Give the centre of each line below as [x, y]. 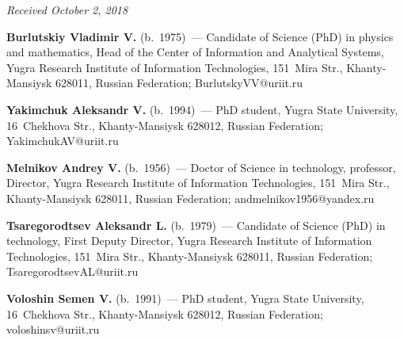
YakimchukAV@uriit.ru [63, 141]
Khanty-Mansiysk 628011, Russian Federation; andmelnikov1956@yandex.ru [191, 198]
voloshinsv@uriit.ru [53, 329]
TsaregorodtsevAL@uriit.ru [72, 271]
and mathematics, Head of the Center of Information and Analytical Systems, [195, 52]
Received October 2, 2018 [67, 10]
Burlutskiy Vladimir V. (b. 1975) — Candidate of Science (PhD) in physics [200, 36]
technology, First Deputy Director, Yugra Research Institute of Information [189, 241]
